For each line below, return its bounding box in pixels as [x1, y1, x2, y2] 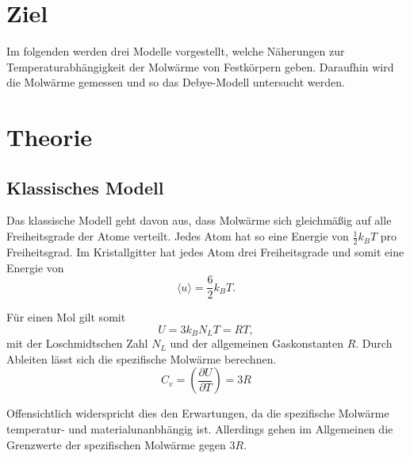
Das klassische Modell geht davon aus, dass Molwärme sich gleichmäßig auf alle [6, 212, 392, 229]
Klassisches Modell [6, 175, 164, 199]
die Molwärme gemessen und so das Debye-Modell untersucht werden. [6, 74, 345, 90]
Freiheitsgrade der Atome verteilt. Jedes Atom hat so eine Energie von [6, 228, 349, 244]
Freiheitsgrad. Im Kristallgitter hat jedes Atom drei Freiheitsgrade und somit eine [6, 243, 404, 260]
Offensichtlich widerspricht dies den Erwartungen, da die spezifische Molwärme [6, 405, 389, 421]
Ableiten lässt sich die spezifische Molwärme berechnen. [6, 350, 277, 367]
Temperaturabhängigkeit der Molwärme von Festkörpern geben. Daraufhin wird [6, 58, 394, 75]
